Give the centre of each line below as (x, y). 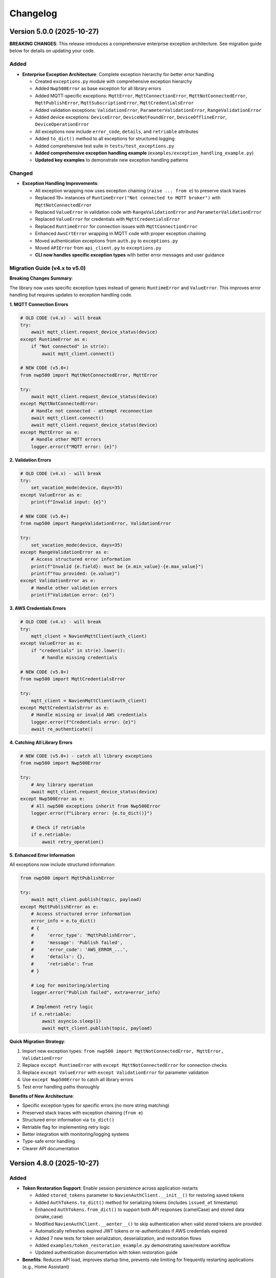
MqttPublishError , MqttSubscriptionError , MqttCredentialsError (114, 103)
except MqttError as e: (50, 432)
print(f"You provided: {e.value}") (75, 574)
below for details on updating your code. (52, 51)
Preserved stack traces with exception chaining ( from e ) (83, 1112)
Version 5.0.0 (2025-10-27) (54, 31)
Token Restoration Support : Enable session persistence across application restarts (110, 1188)
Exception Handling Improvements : (61, 184)
